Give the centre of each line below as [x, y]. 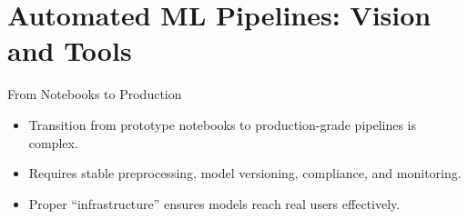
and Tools [70, 50]
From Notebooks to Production [95, 94]
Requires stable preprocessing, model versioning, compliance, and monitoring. [245, 173]
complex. [53, 142]
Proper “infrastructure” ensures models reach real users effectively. [214, 203]
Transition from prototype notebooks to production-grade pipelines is [223, 124]
